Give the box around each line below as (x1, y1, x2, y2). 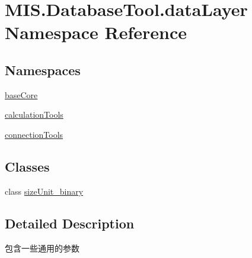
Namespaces (5, 60, 81, 79)
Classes (5, 157, 50, 175)
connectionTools (5, 128, 63, 140)
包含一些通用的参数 (5, 241, 79, 254)
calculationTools (5, 108, 63, 121)
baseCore (5, 88, 38, 101)
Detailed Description (5, 214, 135, 232)
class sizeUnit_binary (5, 185, 84, 197)
